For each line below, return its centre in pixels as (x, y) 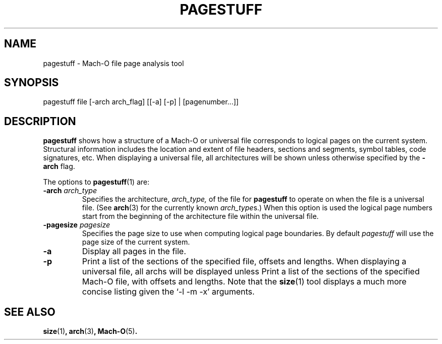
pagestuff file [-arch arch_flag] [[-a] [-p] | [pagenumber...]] (141, 102)
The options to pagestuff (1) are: (96, 182)
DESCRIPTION (40, 121)
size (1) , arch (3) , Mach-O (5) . (90, 331)
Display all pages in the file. (134, 251)
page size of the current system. (136, 242)
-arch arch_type (70, 191)
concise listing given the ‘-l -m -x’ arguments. (168, 292)
